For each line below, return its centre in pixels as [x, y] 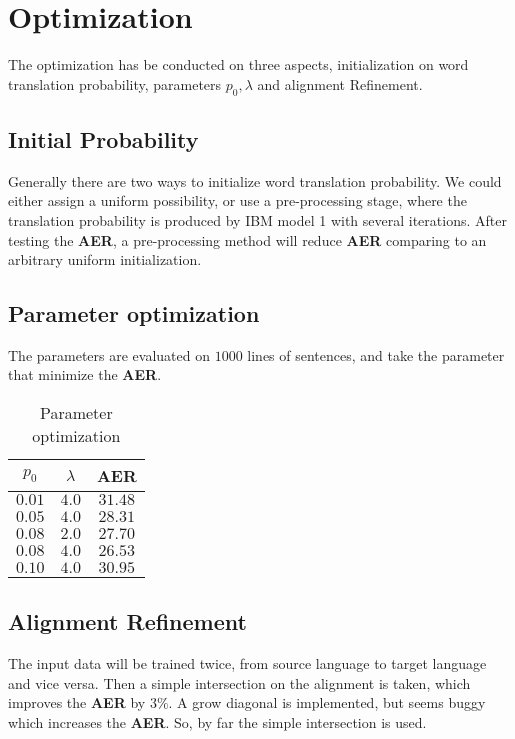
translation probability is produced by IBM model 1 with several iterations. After [257, 219]
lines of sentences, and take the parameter [376, 354]
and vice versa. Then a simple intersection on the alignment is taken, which [239, 682]
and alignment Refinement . [340, 83]
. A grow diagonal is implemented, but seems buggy [327, 702]
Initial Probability [103, 138]
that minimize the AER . [85, 374]
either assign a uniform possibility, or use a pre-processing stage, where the [237, 200]
